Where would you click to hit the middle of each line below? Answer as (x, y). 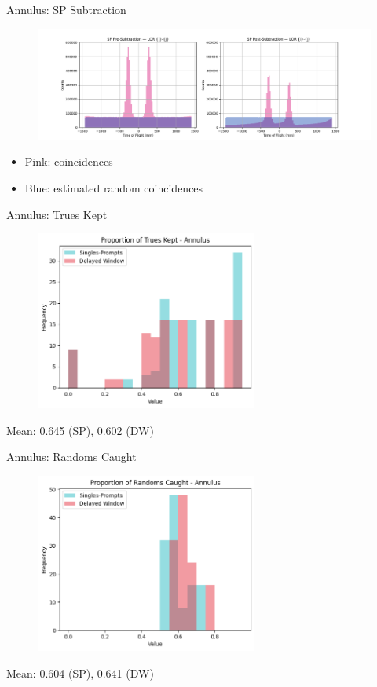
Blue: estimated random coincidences (114, 187)
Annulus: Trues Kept (57, 214)
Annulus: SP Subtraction (66, 9)
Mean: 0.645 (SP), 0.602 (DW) (80, 430)
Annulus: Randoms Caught (71, 457)
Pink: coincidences (69, 161)
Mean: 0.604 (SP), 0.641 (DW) (80, 672)
